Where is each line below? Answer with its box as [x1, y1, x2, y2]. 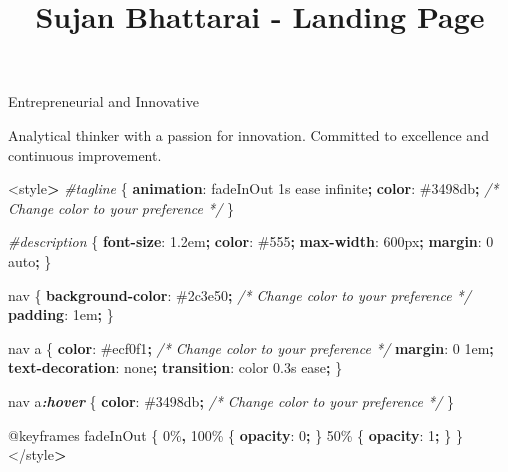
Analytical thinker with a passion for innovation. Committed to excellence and [8, 124, 489, 145]
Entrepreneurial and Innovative [8, 91, 199, 112]
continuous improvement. [8, 144, 162, 165]
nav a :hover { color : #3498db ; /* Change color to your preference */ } [8, 390, 454, 411]
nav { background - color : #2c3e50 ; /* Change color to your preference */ [8, 284, 471, 305]
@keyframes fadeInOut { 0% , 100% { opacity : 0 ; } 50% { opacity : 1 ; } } [8, 424, 463, 445]
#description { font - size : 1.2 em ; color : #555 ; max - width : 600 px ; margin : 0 [8, 231, 494, 252]
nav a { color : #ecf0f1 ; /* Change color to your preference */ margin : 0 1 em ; [8, 337, 494, 358]
